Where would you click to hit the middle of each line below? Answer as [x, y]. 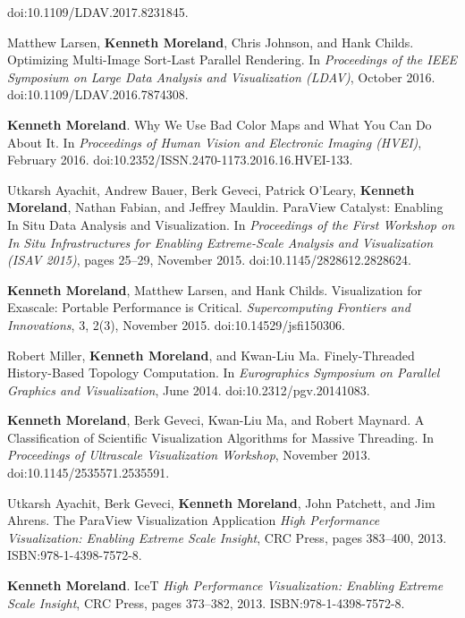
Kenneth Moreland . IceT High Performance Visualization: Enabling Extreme [225, 585]
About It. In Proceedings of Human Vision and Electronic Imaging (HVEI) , [215, 142]
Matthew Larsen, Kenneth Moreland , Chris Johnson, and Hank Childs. [211, 42]
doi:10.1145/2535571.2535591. [89, 473]
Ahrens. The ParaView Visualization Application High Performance [194, 520]
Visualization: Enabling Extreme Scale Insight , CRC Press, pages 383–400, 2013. [227, 537]
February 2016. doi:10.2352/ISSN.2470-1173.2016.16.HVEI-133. [180, 160]
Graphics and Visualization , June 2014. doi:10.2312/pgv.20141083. [189, 389]
